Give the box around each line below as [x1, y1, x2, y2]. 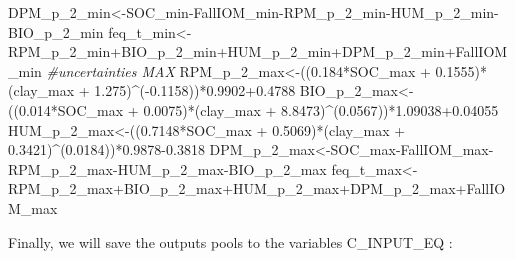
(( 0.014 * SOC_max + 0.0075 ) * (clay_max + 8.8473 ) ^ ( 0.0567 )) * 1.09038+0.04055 [8, 99, 499, 120]
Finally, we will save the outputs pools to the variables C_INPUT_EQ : [8, 231, 453, 252]
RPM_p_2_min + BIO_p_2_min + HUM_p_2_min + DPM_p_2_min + [8, 41, 456, 62]
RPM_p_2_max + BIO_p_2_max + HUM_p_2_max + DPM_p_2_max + [8, 178, 467, 199]
